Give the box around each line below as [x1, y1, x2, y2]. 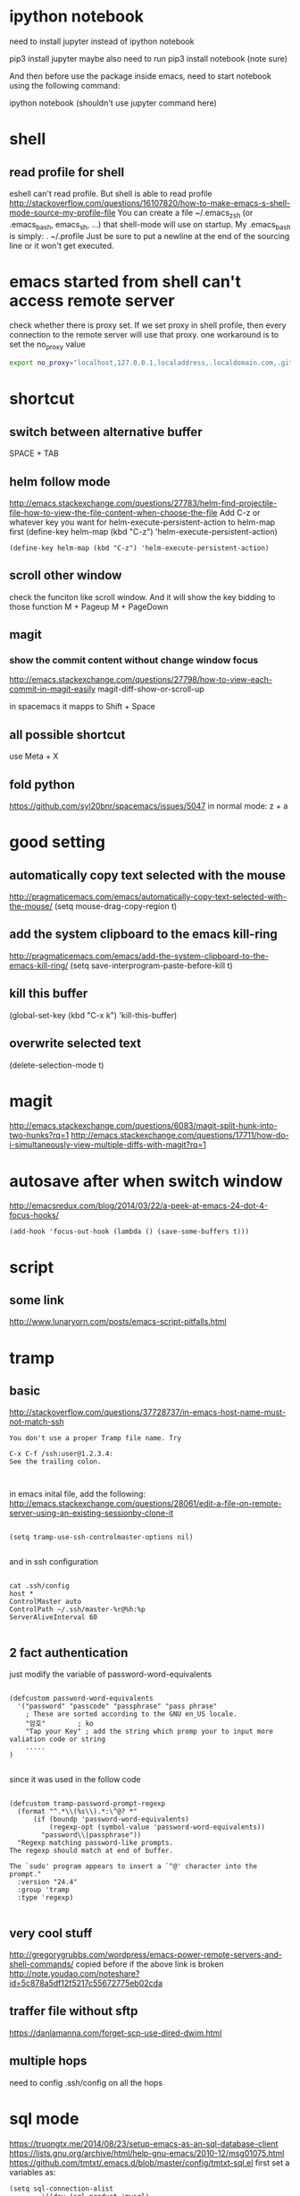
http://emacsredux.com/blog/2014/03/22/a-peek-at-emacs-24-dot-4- [9, 1200, 268, 1211]
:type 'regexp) [17, 1893, 74, 1902]
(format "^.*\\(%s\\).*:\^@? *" [17, 1807, 138, 1816]
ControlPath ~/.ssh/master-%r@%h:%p [9, 1605, 146, 1614]
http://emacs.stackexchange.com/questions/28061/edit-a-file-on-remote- [9, 1498, 282, 1509]
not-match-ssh [9, 1417, 64, 1428]
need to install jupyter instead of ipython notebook [9, 36, 195, 47]
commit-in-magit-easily [9, 683, 96, 695]
